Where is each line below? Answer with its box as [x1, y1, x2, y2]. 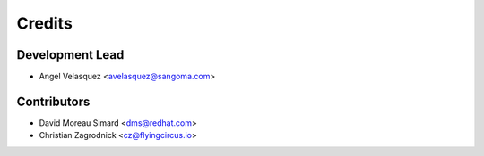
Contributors [16, 94, 91, 109]
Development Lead [16, 47, 125, 62]
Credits [16, 13, 73, 33]
